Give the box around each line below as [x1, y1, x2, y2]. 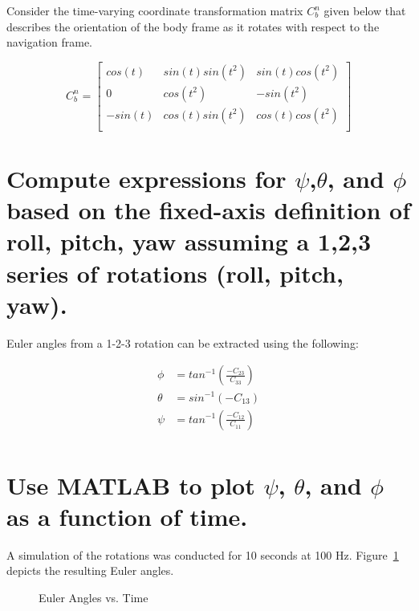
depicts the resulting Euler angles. [6, 562, 174, 579]
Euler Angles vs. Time [39, 589, 148, 606]
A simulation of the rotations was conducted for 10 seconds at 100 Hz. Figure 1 [6, 546, 399, 563]
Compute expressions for [6, 162, 287, 195]
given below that [323, 2, 406, 18]
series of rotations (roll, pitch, [6, 256, 344, 289]
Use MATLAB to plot [6, 468, 255, 501]
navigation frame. [6, 34, 93, 51]
